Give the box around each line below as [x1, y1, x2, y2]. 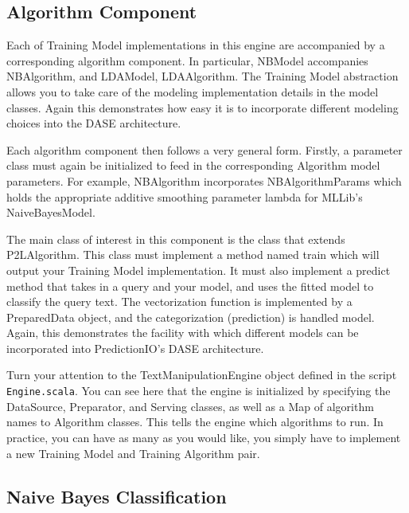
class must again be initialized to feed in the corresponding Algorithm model [6, 157, 380, 174]
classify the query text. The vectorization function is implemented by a [6, 293, 353, 310]
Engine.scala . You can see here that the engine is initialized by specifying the [6, 382, 391, 399]
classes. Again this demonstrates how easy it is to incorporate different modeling [6, 99, 399, 116]
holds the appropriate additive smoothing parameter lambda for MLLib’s [6, 188, 363, 205]
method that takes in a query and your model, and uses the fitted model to [6, 277, 374, 294]
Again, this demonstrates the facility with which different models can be [6, 324, 359, 341]
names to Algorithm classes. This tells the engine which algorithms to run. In [6, 413, 384, 430]
